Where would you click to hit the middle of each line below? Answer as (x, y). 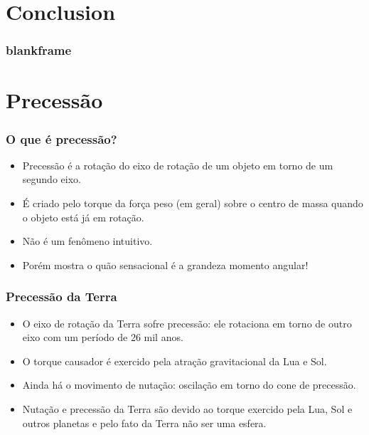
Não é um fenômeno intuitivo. (87, 241)
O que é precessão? (61, 138)
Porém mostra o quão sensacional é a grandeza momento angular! (165, 264)
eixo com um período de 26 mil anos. (103, 337)
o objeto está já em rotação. (83, 217)
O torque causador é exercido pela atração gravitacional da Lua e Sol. (175, 361)
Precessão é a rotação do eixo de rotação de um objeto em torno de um (178, 165)
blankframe (39, 50)
